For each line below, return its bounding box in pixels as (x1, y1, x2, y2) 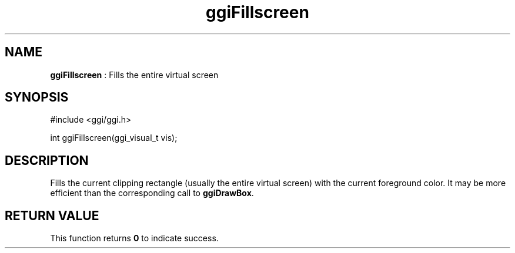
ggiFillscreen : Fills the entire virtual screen (50, 69, 219, 80)
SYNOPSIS (5, 90, 69, 105)
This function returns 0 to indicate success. (50, 233, 219, 244)
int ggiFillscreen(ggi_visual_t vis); (50, 133, 178, 143)
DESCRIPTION (5, 153, 89, 168)
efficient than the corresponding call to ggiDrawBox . (50, 188, 254, 198)
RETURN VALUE (5, 208, 99, 223)
